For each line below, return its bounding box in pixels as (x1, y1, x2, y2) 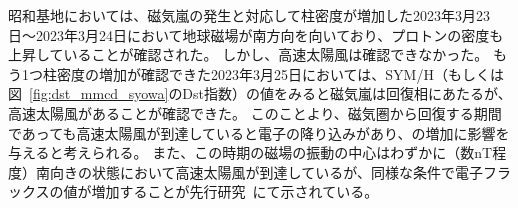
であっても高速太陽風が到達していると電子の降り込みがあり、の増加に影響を (8, 122, 510, 143)
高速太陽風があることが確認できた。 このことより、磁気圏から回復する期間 (8, 102, 502, 123)
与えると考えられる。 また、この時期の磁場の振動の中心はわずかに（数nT (8, 142, 493, 163)
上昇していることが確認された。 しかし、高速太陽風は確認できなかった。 (8, 44, 489, 65)
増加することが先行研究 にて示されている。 (91, 181, 379, 202)
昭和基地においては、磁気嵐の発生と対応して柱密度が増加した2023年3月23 (8, 5, 490, 25)
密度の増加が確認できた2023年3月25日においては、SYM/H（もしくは (56, 63, 504, 84)
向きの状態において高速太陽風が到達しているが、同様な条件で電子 (49, 161, 483, 182)
